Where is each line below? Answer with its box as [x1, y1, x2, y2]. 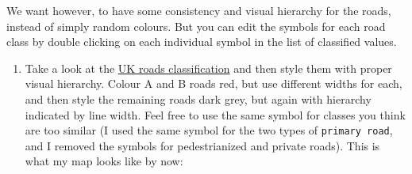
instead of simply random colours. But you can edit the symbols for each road [6, 17, 386, 34]
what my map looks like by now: [25, 153, 183, 169]
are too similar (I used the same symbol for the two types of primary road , [25, 122, 393, 138]
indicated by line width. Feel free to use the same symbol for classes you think [25, 106, 406, 123]
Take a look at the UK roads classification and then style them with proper [25, 59, 392, 76]
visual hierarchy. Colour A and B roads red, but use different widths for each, [25, 75, 402, 92]
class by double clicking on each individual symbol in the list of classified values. [6, 33, 397, 50]
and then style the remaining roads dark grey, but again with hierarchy [25, 90, 372, 107]
